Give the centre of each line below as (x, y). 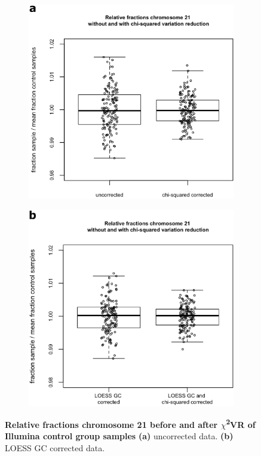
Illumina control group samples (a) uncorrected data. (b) (119, 436)
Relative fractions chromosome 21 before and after (111, 424)
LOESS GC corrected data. (55, 448)
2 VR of (241, 423)
